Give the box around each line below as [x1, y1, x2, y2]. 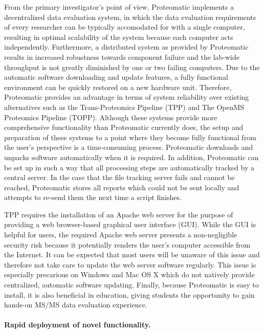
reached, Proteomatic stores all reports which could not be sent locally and [4, 182, 239, 192]
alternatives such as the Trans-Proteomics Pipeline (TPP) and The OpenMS [4, 101, 245, 112]
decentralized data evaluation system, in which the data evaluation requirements [4, 11, 256, 22]
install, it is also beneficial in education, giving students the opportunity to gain [4, 289, 255, 300]
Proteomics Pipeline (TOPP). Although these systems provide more [4, 112, 217, 122]
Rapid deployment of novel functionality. [4, 319, 151, 330]
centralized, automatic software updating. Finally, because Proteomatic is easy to [4, 279, 259, 290]
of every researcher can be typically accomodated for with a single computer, [4, 21, 245, 32]
